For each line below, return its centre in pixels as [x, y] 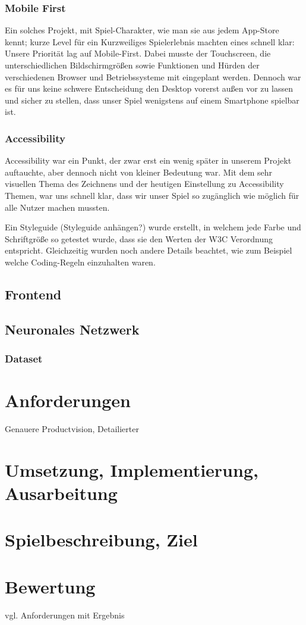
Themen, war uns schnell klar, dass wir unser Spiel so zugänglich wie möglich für [152, 195]
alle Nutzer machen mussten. [57, 207]
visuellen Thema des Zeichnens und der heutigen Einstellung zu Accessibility [144, 184]
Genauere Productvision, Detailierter [72, 429]
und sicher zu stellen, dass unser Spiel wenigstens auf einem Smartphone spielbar [152, 100]
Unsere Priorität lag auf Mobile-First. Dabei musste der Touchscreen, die [138, 53]
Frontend [33, 294]
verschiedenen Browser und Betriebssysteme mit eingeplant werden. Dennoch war [153, 76]
